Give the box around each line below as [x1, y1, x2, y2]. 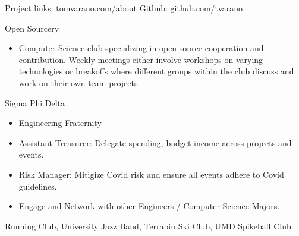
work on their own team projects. [18, 76, 140, 89]
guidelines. [18, 180, 57, 192]
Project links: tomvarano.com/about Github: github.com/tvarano [5, 2, 243, 14]
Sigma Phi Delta [5, 96, 65, 109]
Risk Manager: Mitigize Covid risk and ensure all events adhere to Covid [18, 168, 284, 180]
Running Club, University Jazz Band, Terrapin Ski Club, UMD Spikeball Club [5, 219, 291, 232]
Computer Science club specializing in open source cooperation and [18, 42, 264, 54]
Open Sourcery [5, 21, 59, 34]
